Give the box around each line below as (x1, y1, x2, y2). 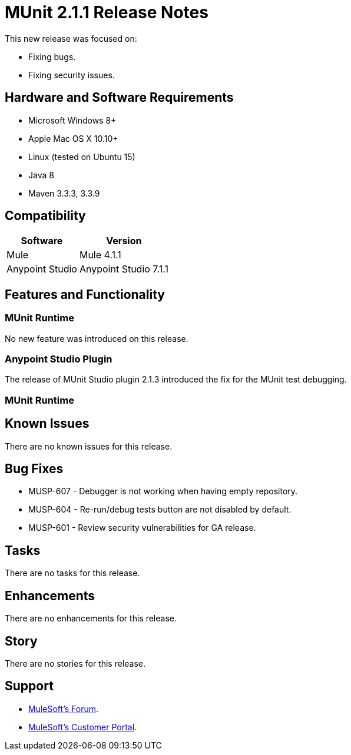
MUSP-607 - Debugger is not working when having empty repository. (28, 486, 298, 497)
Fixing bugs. (28, 51, 76, 62)
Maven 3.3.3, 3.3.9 (28, 188, 100, 198)
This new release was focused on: (5, 33, 137, 44)
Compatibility (5, 208, 86, 224)
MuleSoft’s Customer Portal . (28, 721, 137, 732)
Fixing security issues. (28, 69, 115, 80)
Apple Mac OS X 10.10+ (28, 133, 118, 144)
